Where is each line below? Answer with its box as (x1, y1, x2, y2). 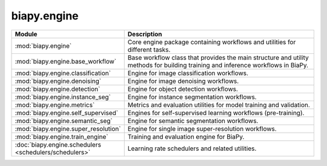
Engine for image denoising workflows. (127, 76, 239, 85)
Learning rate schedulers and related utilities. (127, 144, 257, 153)
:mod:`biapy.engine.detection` (15, 85, 101, 93)
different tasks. (127, 45, 171, 54)
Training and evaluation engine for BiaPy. (127, 132, 245, 141)
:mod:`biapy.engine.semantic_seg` (15, 116, 113, 125)
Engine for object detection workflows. (127, 85, 239, 93)
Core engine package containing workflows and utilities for (127, 38, 296, 46)
